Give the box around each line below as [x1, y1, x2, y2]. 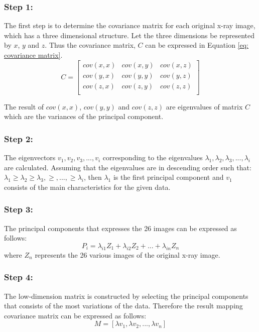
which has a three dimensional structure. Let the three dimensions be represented [4, 30, 255, 40]
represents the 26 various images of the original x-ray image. [35, 249, 220, 260]
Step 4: [4, 271, 33, 283]
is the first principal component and [113, 172, 224, 182]
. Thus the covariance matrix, [45, 40, 136, 50]
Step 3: [4, 203, 33, 215]
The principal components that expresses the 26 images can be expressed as [4, 223, 237, 233]
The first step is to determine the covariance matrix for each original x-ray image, [4, 20, 255, 31]
